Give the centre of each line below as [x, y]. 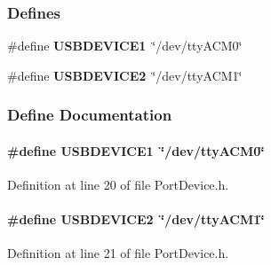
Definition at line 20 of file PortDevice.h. [118, 185]
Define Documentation [90, 115]
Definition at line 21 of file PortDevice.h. [118, 253]
